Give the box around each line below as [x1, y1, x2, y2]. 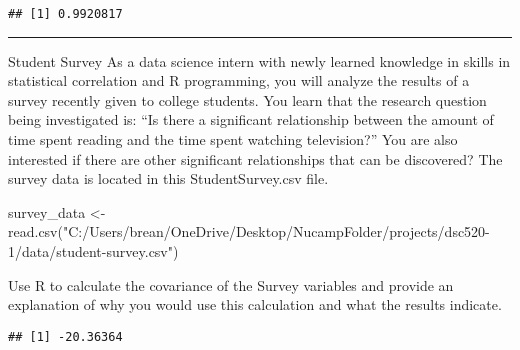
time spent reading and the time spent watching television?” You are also [8, 129, 458, 150]
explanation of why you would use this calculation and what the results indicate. [8, 294, 502, 315]
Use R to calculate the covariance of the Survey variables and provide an [8, 274, 454, 295]
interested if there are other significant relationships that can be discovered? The [8, 148, 503, 169]
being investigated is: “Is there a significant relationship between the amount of [8, 109, 494, 130]
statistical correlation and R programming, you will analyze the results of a [8, 70, 470, 91]
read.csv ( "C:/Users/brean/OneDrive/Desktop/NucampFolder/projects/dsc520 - [8, 221, 490, 242]
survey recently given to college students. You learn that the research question [8, 89, 487, 110]
